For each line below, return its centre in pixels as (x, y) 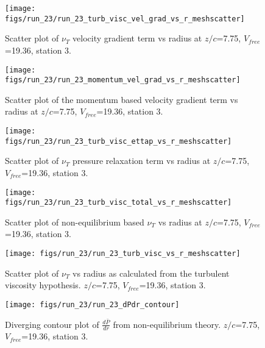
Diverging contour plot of (52, 324)
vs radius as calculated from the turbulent (151, 273)
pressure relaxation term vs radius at (142, 161)
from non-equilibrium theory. (167, 324)
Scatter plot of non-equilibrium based (75, 222)
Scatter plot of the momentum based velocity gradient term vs (122, 99)
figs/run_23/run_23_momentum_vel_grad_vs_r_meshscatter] (123, 80)
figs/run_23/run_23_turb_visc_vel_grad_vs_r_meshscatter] (125, 19)
